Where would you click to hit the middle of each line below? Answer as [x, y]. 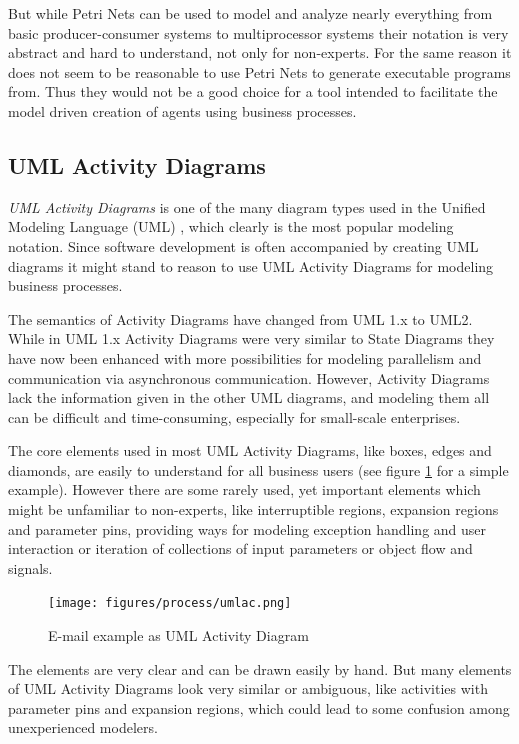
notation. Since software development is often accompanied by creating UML [243, 245]
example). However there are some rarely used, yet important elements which [244, 489]
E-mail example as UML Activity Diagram [178, 635]
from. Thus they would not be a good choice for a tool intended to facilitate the [253, 91]
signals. [30, 567]
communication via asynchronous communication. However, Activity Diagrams [249, 377]
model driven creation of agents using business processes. [182, 110]
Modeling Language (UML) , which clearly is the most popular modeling [231, 226]
